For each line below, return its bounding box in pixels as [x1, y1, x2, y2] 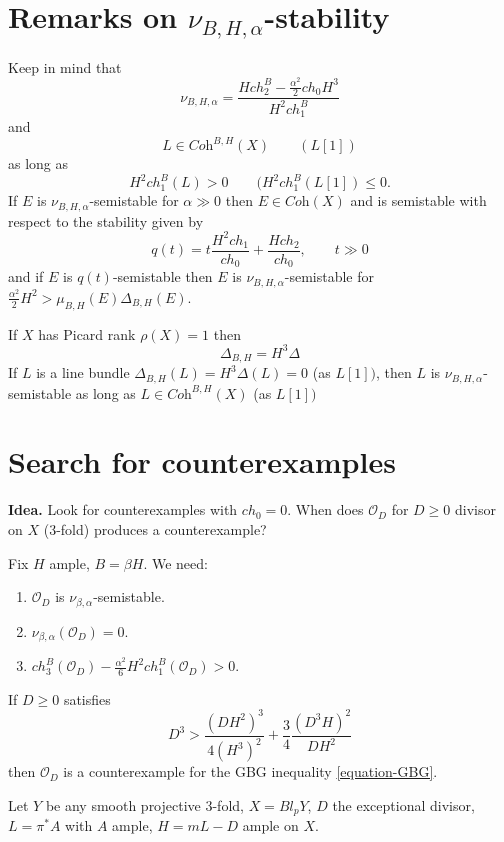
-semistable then [112, 266, 213, 287]
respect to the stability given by [8, 210, 204, 231]
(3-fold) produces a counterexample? [43, 518, 267, 539]
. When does [287, 499, 364, 520]
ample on [242, 815, 299, 836]
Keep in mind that [8, 56, 122, 77]
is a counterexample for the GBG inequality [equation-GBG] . [63, 761, 438, 782]
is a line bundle [36, 362, 130, 383]
